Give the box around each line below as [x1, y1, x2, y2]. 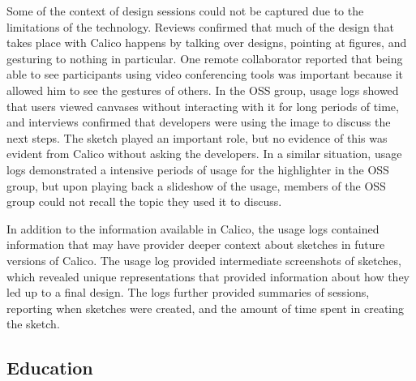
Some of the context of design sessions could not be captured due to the [6, 2, 364, 19]
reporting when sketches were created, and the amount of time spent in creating [6, 299, 404, 316]
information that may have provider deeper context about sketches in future [6, 236, 385, 253]
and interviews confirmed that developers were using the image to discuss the [6, 113, 391, 131]
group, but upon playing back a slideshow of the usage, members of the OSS [6, 177, 386, 194]
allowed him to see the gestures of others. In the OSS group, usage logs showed [6, 81, 399, 98]
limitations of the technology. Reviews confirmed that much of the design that [6, 18, 395, 35]
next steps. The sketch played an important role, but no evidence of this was [6, 129, 388, 146]
